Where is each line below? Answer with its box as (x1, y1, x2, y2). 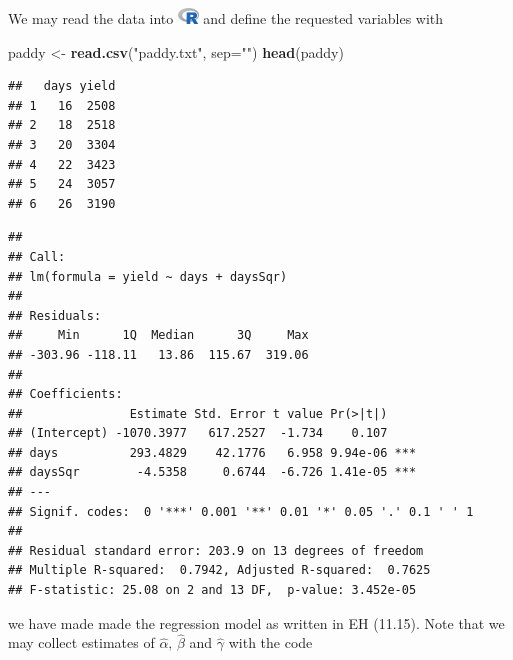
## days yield (8, 79, 116, 94)
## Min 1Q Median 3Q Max (8, 328, 309, 343)
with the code (228, 632, 313, 653)
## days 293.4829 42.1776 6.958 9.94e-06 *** (8, 445, 417, 460)
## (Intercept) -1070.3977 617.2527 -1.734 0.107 (8, 426, 388, 441)
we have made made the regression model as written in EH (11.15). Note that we (8, 612, 505, 633)
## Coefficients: (8, 387, 123, 402)
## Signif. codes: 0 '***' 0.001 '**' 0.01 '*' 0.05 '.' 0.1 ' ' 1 (8, 504, 474, 519)
